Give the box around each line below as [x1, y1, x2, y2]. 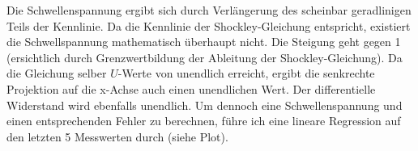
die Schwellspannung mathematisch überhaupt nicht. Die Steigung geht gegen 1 [6, 33, 401, 50]
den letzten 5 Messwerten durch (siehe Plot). [6, 128, 228, 145]
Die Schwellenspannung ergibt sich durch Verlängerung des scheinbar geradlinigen [6, 2, 412, 18]
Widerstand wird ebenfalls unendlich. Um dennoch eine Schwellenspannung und [6, 96, 403, 113]
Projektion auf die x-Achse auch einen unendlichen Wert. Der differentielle [6, 80, 376, 97]
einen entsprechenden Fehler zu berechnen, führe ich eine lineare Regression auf [6, 112, 401, 129]
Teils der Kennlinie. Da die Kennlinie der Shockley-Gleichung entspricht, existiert [6, 17, 411, 34]
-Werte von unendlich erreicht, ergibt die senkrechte [117, 65, 375, 82]
